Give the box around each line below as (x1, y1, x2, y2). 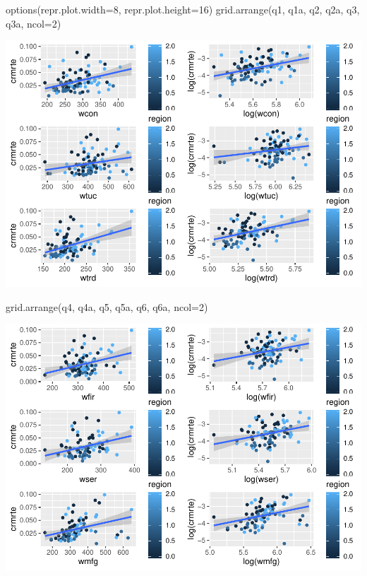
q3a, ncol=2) (6, 16, 61, 30)
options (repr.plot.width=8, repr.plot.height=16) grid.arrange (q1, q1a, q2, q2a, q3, (6, 2, 360, 16)
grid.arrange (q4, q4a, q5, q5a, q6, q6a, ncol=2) (6, 299, 208, 314)
